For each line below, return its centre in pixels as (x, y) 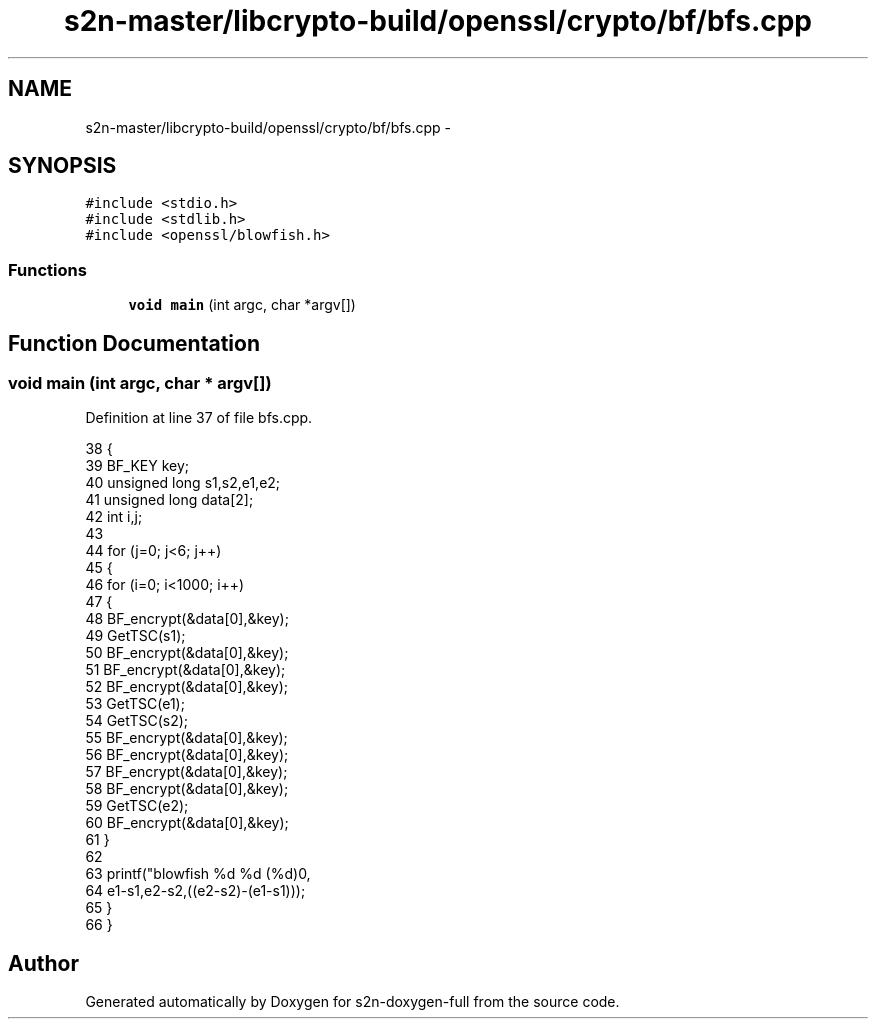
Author (43, 963)
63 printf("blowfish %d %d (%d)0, (198, 874)
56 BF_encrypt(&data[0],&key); (187, 755)
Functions (47, 269)
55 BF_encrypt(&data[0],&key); (186, 738)
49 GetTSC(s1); (135, 636)
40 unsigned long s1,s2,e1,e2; (183, 483)
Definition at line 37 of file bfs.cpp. (199, 418)
